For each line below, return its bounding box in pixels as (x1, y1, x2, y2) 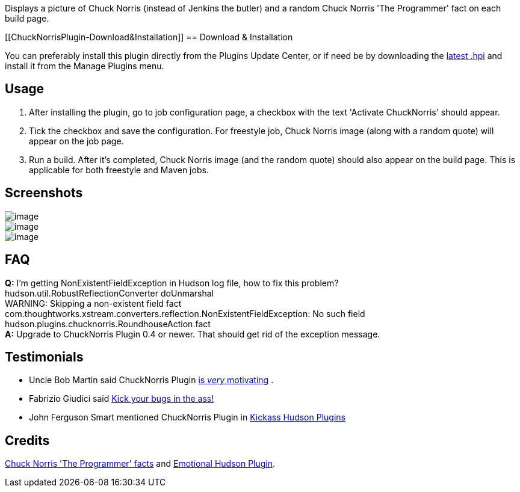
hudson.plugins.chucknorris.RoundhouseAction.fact (5, 318, 211, 329)
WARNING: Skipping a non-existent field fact (5, 298, 182, 309)
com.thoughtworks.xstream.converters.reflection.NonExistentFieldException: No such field (5, 308, 365, 319)
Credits (5, 432, 50, 448)
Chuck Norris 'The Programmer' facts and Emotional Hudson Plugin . (5, 458, 276, 469)
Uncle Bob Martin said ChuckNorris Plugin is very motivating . (29, 375, 274, 386)
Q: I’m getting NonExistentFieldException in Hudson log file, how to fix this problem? (5, 277, 339, 288)
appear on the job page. (29, 135, 124, 146)
